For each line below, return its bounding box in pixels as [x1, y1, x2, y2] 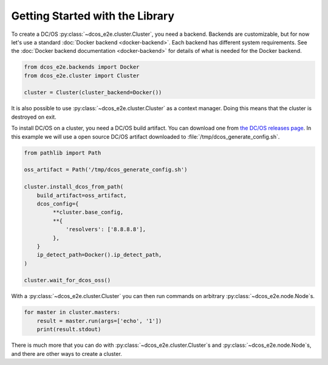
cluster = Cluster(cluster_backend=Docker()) [24, 89, 162, 96]
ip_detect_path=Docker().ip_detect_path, [36, 251, 162, 259]
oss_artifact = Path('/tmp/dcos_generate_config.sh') [24, 166, 188, 173]
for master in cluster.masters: [24, 309, 121, 316]
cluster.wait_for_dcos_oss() [24, 277, 111, 284]
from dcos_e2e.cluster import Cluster [24, 72, 140, 79]
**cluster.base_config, [52, 209, 124, 216]
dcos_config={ [36, 200, 79, 207]
